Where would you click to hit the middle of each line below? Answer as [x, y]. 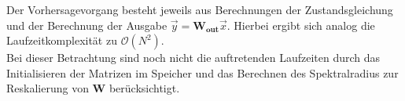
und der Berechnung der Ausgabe [87, 25]
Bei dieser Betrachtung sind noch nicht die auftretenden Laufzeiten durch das [193, 58]
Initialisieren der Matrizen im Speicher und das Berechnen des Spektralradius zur [202, 72]
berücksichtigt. [144, 88]
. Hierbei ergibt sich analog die [301, 25]
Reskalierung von [48, 88]
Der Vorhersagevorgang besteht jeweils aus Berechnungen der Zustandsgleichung [200, 9]
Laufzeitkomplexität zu [62, 40]
